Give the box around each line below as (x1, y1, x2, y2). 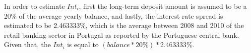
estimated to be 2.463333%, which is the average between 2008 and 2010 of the (4, 20, 244, 30)
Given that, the (4, 39, 51, 50)
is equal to (67, 39, 99, 50)
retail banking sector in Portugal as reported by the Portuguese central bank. (4, 29, 239, 40)
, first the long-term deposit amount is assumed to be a (79, 1, 247, 11)
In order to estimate (4, 1, 65, 11)
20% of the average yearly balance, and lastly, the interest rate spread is (4, 10, 223, 21)
